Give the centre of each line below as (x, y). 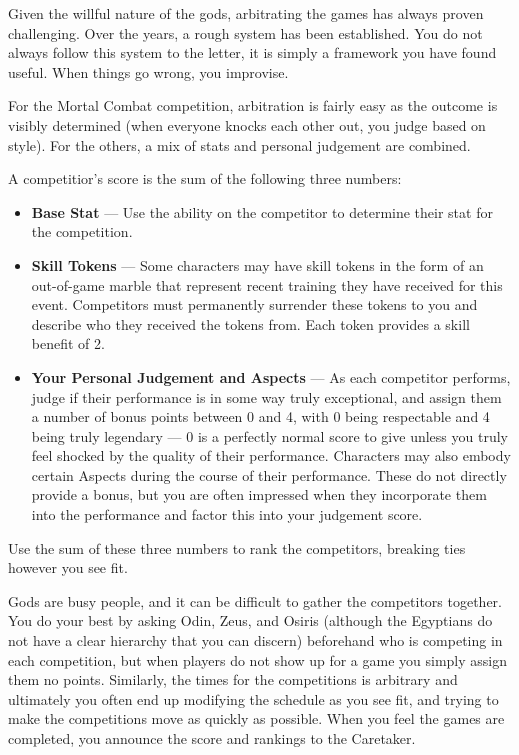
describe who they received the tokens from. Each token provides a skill (250, 323)
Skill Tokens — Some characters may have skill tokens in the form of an (257, 264)
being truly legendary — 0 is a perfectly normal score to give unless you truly (269, 435)
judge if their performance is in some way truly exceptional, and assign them (266, 396)
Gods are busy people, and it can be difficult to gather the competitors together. (255, 600)
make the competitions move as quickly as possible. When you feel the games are (256, 718)
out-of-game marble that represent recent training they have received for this (267, 284)
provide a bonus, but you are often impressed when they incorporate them (259, 494)
